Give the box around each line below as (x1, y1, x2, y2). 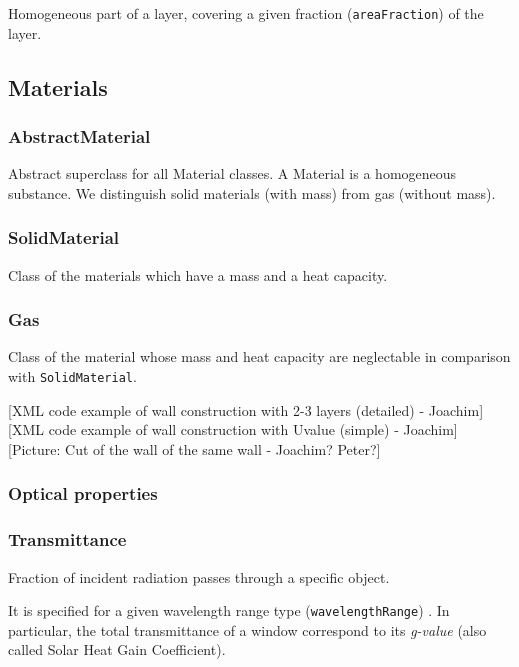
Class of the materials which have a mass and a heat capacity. (8, 264, 388, 285)
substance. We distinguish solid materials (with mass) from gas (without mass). (8, 182, 496, 203)
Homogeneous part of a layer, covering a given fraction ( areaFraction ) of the (8, 3, 484, 23)
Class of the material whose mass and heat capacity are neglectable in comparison (8, 346, 511, 367)
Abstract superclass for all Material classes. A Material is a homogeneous (8, 163, 457, 184)
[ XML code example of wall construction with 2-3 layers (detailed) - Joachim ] (8, 399, 484, 420)
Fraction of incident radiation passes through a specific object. (8, 566, 390, 587)
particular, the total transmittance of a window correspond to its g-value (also (8, 619, 487, 640)
